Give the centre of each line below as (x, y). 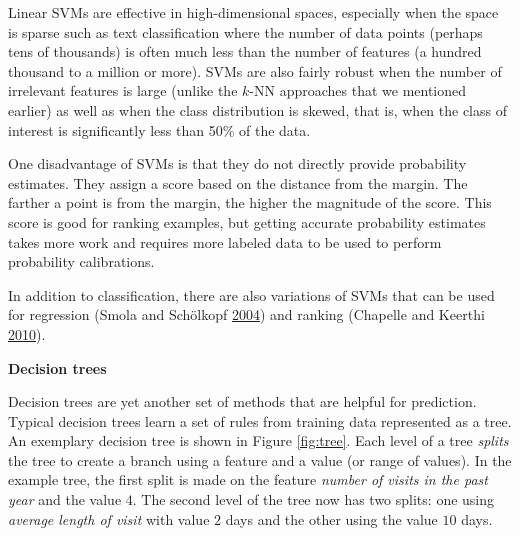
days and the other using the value (331, 518)
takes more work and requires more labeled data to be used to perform (225, 241)
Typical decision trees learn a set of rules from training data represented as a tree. (260, 420)
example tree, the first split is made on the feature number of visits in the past (248, 479)
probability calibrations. (81, 261)
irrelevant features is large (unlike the (123, 90)
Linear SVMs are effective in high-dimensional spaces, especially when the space (253, 12)
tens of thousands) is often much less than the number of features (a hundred (245, 51)
